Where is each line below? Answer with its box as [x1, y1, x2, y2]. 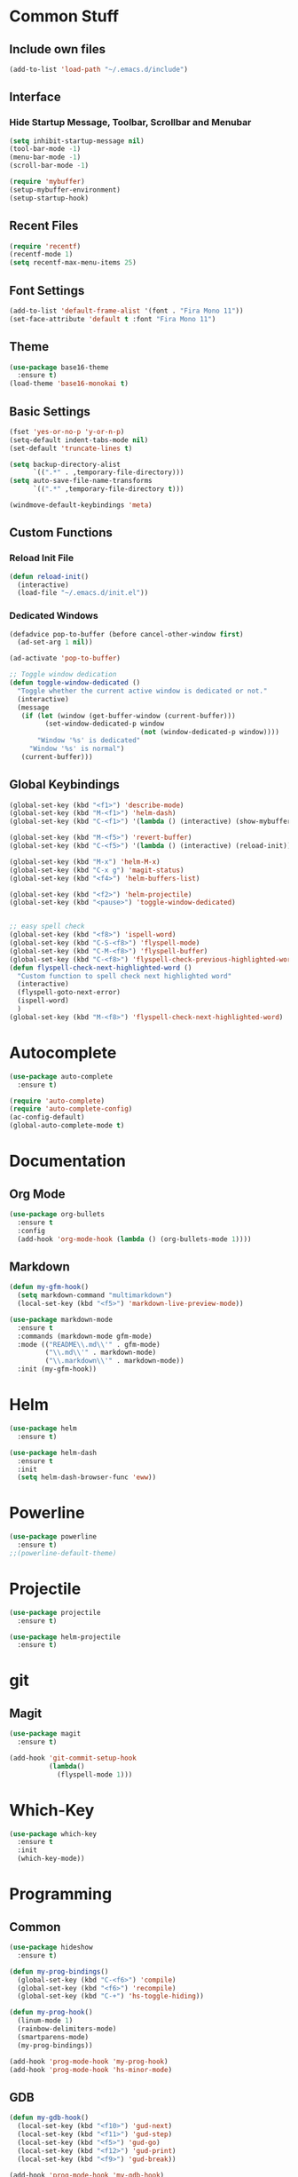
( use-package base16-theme [9, 362, 109, 372]
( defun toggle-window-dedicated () [9, 678, 141, 687]
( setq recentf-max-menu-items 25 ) [9, 258, 137, 267]
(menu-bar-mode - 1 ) [9, 153, 82, 162]
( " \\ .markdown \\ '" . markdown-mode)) [44, 1357, 184, 1366]
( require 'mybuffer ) [9, 178, 86, 186]
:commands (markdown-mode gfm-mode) [17, 1332, 153, 1341]
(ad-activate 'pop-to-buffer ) [9, 654, 122, 663]
